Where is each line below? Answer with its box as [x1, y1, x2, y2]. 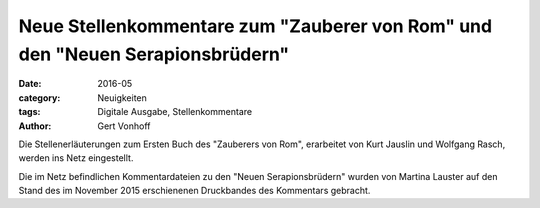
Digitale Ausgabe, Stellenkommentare [97, 106, 253, 118]
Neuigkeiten [97, 91, 147, 104]
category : [18, 91, 61, 104]
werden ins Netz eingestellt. [18, 152, 134, 164]
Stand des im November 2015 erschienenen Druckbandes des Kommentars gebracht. [18, 185, 371, 197]
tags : [18, 106, 41, 118]
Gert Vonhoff [97, 120, 151, 132]
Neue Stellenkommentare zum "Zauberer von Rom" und [18, 15, 493, 37]
